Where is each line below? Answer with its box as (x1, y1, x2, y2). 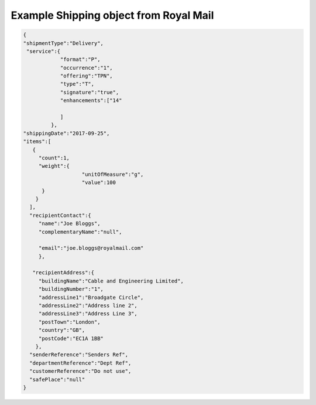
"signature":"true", (60, 89, 119, 96)
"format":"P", (60, 56, 101, 63)
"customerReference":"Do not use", (29, 368, 132, 375)
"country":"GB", (38, 327, 85, 333)
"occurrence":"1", (60, 64, 114, 71)
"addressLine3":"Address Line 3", (38, 311, 138, 317)
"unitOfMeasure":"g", (81, 171, 144, 178)
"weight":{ (38, 163, 70, 169)
